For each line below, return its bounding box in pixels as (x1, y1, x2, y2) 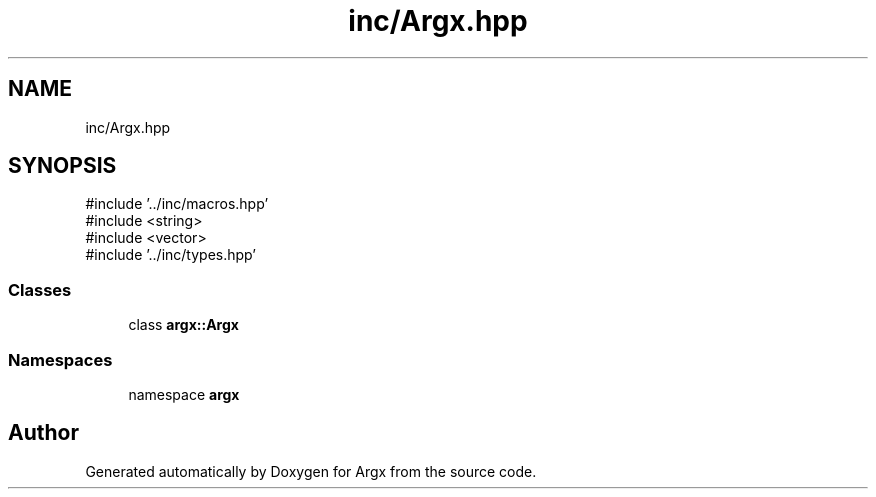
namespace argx (128, 385, 240, 403)
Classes (8, 279, 72, 300)
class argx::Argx (128, 316, 239, 334)
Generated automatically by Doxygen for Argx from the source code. (85, 462, 537, 480)
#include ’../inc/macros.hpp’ (85, 195, 269, 213)
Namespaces (8, 349, 113, 370)
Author (8, 420, 79, 446)
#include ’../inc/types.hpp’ (85, 246, 256, 264)
